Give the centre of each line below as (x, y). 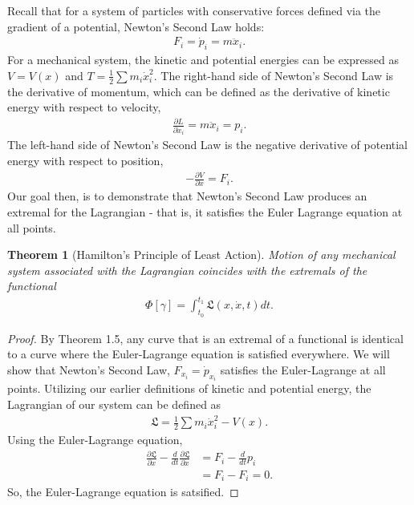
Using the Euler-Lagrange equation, (95, 440)
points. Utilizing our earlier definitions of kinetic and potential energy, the (189, 388)
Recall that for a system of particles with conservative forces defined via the (194, 10)
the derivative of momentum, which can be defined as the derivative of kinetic (199, 91)
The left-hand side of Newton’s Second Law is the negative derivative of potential (207, 145)
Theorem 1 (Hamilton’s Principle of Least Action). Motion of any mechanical (201, 255)
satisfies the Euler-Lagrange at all (303, 369)
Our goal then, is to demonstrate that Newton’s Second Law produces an (187, 196)
